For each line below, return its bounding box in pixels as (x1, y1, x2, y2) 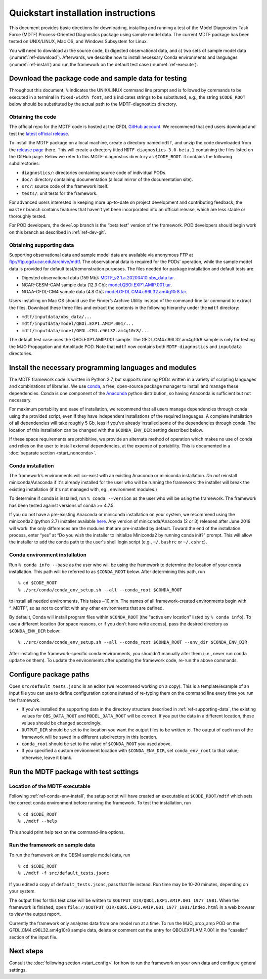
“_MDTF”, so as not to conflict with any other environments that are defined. (9, 605, 164, 611)
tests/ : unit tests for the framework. (21, 190, 98, 196)
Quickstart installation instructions (9, 7, 156, 18)
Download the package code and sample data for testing (9, 74, 187, 83)
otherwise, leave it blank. (21, 755, 73, 760)
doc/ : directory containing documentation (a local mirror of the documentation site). (21, 177, 193, 182)
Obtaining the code (9, 113, 56, 120)
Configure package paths (9, 670, 89, 678)
